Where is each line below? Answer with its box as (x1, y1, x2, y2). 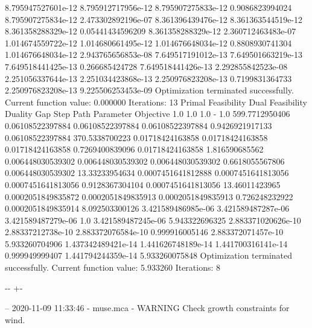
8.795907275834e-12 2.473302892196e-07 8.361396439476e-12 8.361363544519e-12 (5, 13, 303, 25)
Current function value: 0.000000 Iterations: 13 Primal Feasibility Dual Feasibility (5, 95, 307, 108)
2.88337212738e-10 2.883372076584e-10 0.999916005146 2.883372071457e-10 (5, 225, 284, 238)
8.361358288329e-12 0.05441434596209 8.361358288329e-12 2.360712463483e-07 (5, 25, 296, 37)
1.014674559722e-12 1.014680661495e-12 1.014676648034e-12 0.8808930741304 (5, 36, 292, 49)
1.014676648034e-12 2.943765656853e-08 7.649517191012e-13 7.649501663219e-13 (5, 48, 303, 61)
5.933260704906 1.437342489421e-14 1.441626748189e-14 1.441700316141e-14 (5, 237, 288, 250)
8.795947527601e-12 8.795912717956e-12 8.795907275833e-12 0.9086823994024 (5, 1, 292, 13)
